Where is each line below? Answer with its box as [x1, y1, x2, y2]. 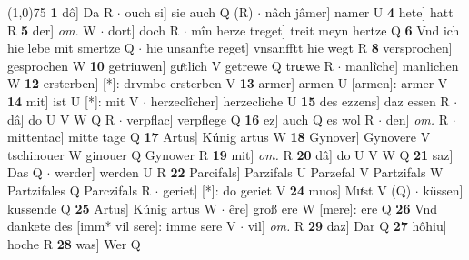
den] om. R [385, 109, 448, 128]
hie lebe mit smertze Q [7, 38, 135, 57]
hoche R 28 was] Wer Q [7, 234, 141, 253]
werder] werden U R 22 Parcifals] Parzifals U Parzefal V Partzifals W [55, 163, 444, 182]
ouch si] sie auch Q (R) [125, 3, 254, 21]
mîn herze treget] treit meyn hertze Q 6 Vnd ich [191, 20, 460, 39]
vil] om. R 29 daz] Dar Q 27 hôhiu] [247, 216, 447, 235]
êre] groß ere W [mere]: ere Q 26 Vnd [229, 198, 438, 217]
